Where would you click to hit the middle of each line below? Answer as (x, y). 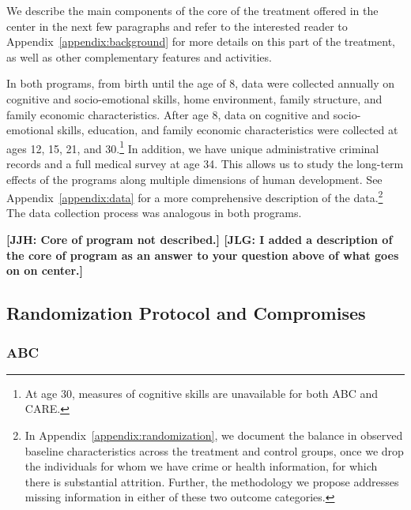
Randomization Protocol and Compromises (186, 313)
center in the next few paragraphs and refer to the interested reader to (177, 26)
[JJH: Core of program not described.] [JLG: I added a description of (200, 240)
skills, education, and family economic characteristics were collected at (228, 130)
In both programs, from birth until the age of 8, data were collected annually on (201, 83)
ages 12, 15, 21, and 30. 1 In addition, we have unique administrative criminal (193, 147)
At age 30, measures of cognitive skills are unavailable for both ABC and (202, 393)
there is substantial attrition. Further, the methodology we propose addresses (212, 481)
